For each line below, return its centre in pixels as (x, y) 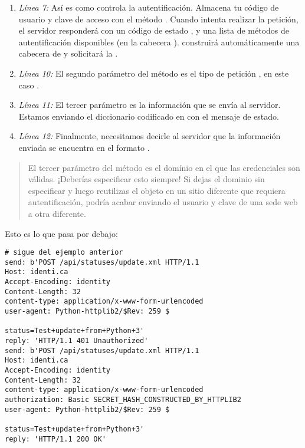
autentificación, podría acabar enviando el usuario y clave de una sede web (163, 202)
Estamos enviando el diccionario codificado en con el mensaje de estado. (149, 116)
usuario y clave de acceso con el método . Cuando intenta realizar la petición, (158, 19)
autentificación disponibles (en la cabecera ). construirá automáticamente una (159, 42)
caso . (29, 85)
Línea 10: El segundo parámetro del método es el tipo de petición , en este (154, 73)
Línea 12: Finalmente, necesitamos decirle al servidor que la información (150, 136)
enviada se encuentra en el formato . (84, 147)
